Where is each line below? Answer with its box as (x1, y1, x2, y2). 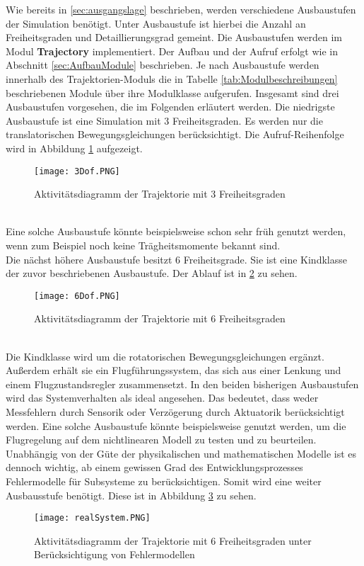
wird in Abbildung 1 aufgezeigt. (6, 140, 143, 155)
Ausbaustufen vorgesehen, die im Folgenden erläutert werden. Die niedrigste (6, 99, 335, 114)
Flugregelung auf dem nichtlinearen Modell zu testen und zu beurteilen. (6, 432, 317, 447)
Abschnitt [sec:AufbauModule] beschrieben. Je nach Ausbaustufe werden (6, 57, 319, 72)
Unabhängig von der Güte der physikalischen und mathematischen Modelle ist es (6, 446, 357, 460)
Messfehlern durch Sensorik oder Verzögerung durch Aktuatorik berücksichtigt (6, 404, 345, 419)
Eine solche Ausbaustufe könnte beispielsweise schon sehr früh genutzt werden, (6, 224, 346, 239)
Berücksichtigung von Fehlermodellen (34, 547, 195, 562)
